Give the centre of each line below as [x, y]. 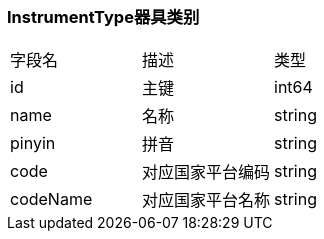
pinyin [33, 143]
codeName [51, 199]
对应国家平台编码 [206, 172]
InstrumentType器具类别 [103, 17]
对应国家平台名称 [206, 200]
